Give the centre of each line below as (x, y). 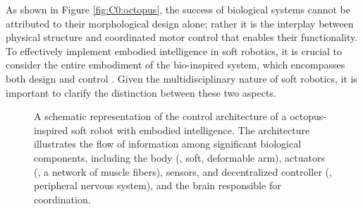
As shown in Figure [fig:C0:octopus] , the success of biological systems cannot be (178, 9)
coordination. (62, 199)
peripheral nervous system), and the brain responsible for (158, 185)
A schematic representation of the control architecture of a (160, 116)
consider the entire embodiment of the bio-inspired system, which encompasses (176, 65)
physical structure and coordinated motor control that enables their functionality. (182, 37)
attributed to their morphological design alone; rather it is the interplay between (180, 23)
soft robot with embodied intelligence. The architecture (191, 130)
